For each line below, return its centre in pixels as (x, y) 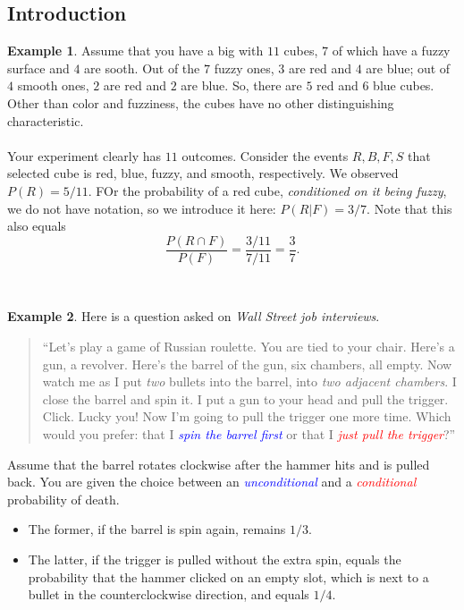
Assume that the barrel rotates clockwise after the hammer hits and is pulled (219, 464)
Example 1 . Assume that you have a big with (135, 51)
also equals (37, 226)
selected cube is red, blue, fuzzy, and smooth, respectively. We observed (203, 173)
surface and (38, 68)
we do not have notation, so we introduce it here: (142, 208)
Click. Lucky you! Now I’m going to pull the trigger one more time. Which (247, 416)
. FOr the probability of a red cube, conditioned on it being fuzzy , (267, 190)
